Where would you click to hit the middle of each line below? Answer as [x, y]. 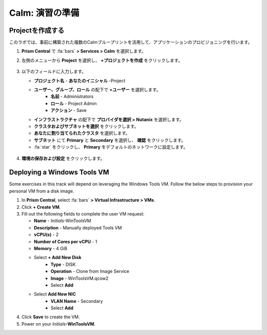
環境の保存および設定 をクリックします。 [63, 158]
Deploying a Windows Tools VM [59, 172]
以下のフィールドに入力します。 [54, 72]
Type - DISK [63, 264]
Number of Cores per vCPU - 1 [66, 241]
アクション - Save [69, 111]
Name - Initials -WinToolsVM [63, 221]
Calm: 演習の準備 [44, 13]
